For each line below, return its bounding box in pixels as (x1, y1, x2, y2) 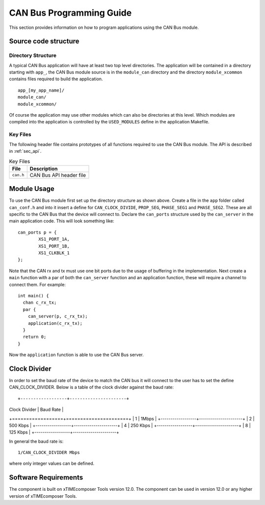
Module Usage (9, 185, 55, 193)
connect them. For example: (9, 282, 66, 288)
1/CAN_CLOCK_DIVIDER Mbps (18, 450, 80, 456)
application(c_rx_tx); (27, 320, 83, 326)
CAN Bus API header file (29, 171, 86, 178)
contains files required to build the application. (9, 76, 103, 82)
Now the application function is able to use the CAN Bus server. (9, 352, 144, 358)
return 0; (23, 334, 47, 340)
